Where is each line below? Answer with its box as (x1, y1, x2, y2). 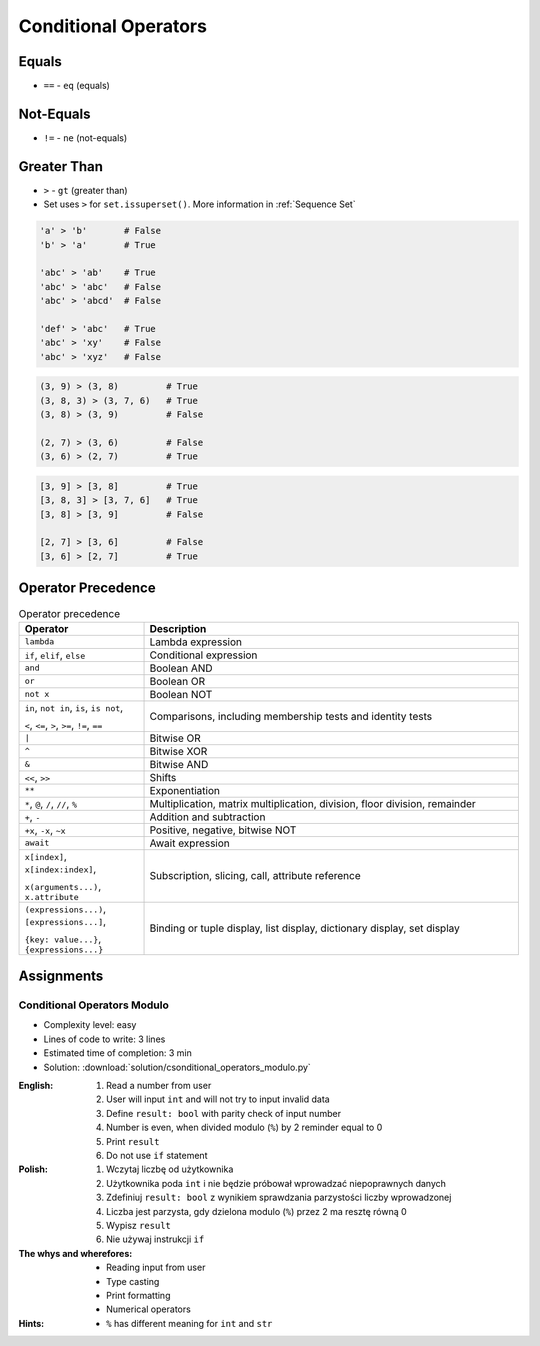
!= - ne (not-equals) (43, 131, 128, 144)
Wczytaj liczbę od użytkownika (106, 1163, 234, 1175)
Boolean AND (149, 661, 214, 675)
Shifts (149, 770, 177, 784)
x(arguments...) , (24, 879, 102, 893)
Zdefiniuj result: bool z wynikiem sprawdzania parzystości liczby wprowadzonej (106, 1191, 452, 1204)
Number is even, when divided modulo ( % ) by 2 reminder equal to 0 (106, 1121, 383, 1134)
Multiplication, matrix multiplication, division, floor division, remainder (149, 796, 477, 810)
